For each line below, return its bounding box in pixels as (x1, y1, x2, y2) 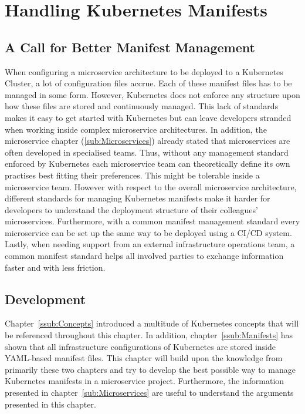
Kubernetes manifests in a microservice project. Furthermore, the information (5, 375, 284, 387)
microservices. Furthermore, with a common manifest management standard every (5, 215, 300, 227)
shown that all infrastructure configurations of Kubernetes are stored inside (5, 340, 276, 352)
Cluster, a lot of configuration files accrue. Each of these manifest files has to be (5, 77, 292, 89)
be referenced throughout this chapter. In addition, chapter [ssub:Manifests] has (5, 329, 293, 341)
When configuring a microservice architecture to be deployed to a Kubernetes (5, 65, 283, 78)
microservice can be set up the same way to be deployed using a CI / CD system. (5, 226, 292, 238)
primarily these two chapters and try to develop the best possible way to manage (5, 363, 296, 375)
